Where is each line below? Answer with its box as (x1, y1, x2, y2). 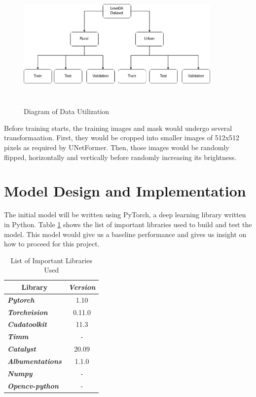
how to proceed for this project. (4, 238, 100, 249)
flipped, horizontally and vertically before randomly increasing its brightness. (4, 152, 237, 162)
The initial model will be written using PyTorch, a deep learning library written (4, 209, 246, 220)
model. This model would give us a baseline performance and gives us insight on (4, 229, 247, 239)
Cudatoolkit (7, 319, 47, 329)
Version (68, 281, 96, 292)
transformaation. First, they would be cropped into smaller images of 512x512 (4, 132, 240, 143)
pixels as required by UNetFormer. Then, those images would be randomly (4, 142, 229, 153)
